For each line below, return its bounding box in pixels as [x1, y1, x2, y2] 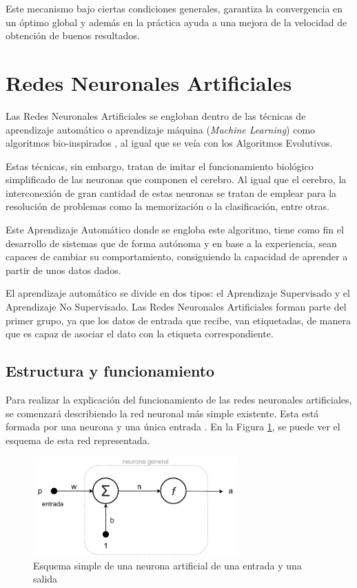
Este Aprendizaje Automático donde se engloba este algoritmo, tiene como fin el [6, 222, 344, 237]
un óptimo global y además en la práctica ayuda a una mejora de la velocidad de [6, 14, 347, 29]
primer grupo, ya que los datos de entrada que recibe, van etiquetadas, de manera [6, 313, 351, 327]
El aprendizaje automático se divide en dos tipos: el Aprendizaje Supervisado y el [6, 286, 350, 300]
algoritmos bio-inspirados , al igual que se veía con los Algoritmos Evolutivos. [6, 136, 333, 150]
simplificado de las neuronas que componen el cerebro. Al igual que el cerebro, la [6, 172, 347, 187]
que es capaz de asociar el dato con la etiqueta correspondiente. [6, 326, 274, 341]
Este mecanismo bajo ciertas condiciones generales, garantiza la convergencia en [6, 1, 343, 15]
